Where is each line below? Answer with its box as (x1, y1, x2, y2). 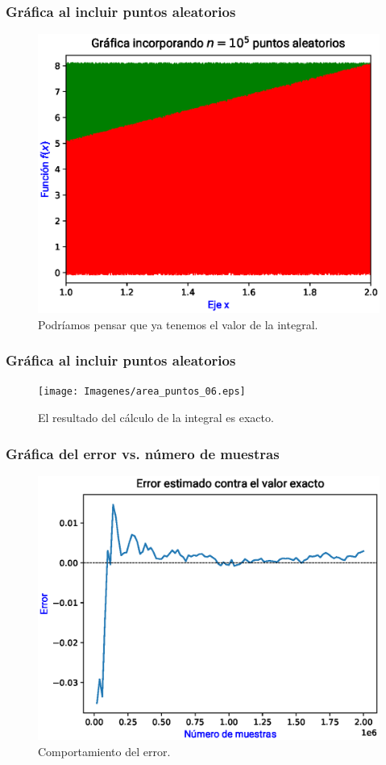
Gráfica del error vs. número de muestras (6, 443, 280, 463)
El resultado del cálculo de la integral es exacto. (38, 409, 274, 426)
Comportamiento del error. (38, 742, 171, 759)
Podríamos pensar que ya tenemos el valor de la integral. (38, 316, 318, 332)
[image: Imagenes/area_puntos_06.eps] (38, 386, 246, 398)
